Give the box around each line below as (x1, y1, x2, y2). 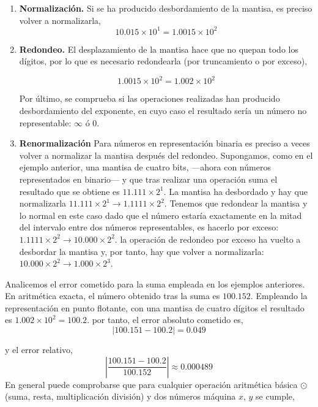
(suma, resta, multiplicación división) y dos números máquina (5, 390, 236, 403)
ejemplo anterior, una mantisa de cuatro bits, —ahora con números (19, 161, 271, 173)
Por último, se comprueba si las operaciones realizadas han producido (19, 92, 280, 105)
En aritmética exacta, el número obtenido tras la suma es (5, 289, 220, 302)
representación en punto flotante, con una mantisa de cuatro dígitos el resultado (5, 301, 305, 314)
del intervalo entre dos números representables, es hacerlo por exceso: (19, 221, 279, 234)
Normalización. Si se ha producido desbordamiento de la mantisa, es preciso (19, 2, 312, 14)
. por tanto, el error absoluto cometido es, (87, 313, 243, 326)
